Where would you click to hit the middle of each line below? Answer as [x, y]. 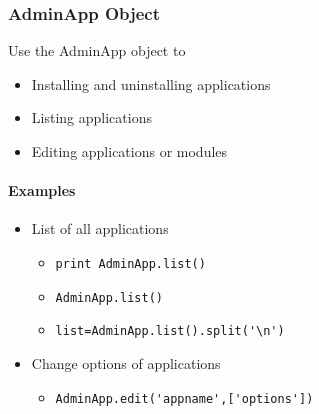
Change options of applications [126, 362]
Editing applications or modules [129, 151]
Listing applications [91, 117]
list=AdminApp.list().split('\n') [170, 331]
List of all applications [100, 228]
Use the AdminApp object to [97, 50]
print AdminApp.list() [130, 263]
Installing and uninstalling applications [151, 83]
